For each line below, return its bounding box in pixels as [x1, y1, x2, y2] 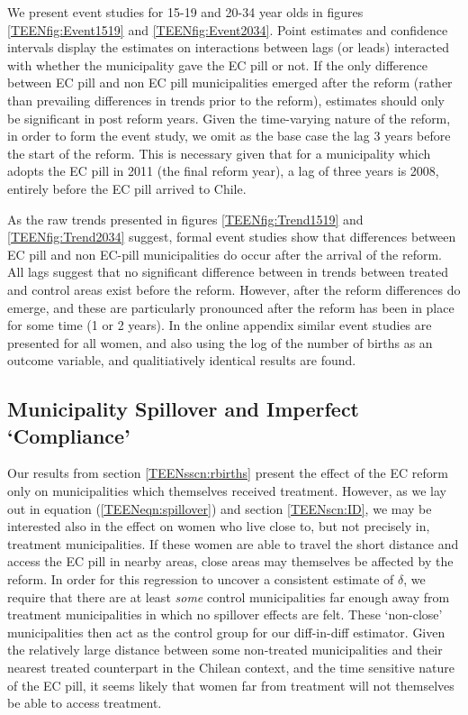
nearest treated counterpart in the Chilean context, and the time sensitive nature [7, 658, 455, 676]
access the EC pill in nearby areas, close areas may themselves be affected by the [7, 552, 454, 571]
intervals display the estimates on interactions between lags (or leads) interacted [7, 38, 450, 57]
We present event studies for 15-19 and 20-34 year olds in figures [7, 3, 364, 21]
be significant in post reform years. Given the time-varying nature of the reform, [7, 108, 451, 127]
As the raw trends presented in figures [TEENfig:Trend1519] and [7, 209, 364, 228]
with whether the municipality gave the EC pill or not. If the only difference [7, 55, 427, 74]
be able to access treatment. [7, 693, 162, 712]
